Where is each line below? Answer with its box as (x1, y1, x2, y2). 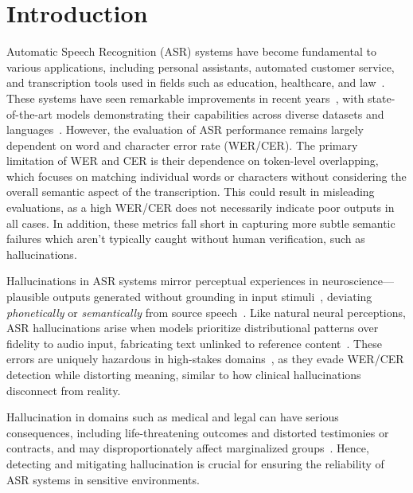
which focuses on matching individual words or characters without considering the (6, 167, 407, 184)
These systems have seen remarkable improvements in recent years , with (6, 89, 364, 106)
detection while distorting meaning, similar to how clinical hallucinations (6, 366, 361, 382)
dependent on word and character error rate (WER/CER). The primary (6, 136, 358, 153)
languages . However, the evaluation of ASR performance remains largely (6, 121, 364, 138)
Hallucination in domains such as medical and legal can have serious (6, 409, 339, 425)
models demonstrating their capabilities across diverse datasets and (56, 105, 384, 122)
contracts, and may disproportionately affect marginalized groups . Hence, (6, 440, 369, 456)
